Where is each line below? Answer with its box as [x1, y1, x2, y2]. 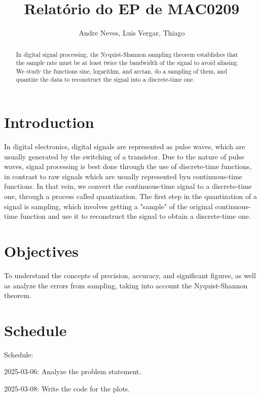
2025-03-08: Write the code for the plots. [4, 383, 130, 394]
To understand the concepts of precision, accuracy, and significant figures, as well [4, 270, 256, 280]
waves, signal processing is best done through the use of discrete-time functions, [4, 161, 252, 172]
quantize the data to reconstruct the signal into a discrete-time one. [16, 75, 195, 84]
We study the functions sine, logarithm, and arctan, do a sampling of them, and [16, 67, 228, 75]
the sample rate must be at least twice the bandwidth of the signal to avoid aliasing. [16, 58, 239, 67]
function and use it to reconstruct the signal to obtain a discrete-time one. [20, 211, 251, 221]
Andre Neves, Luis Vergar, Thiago [79, 27, 185, 38]
